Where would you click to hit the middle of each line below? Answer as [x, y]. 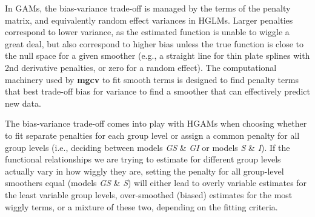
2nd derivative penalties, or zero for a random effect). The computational [141, 67]
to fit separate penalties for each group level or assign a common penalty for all [152, 135]
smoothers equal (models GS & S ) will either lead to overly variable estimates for [156, 183]
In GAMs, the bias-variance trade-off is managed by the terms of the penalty [148, 8]
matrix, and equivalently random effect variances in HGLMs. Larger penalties [149, 20]
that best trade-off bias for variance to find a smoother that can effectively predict [158, 91]
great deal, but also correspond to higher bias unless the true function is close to [154, 43]
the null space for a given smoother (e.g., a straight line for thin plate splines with [157, 55]
